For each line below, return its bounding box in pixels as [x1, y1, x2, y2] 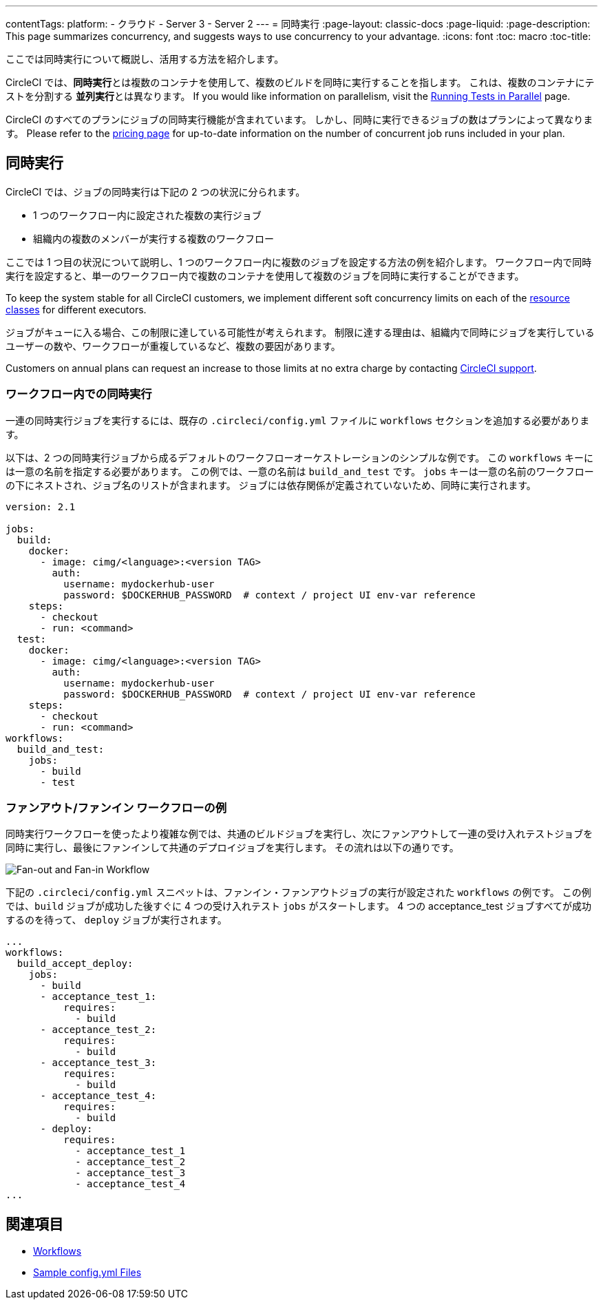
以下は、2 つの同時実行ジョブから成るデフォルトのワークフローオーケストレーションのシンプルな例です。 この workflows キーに [6, 451, 594, 463]
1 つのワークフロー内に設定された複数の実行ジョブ [33, 209, 262, 221]
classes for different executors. [6, 303, 147, 315]
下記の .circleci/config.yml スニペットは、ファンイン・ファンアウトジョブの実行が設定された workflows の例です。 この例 [6, 886, 591, 899]
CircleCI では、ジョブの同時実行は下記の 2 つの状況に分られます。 [6, 185, 306, 198]
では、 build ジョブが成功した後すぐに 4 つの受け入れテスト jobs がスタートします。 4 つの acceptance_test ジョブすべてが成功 [6, 900, 591, 912]
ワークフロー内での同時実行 [6, 387, 152, 401]
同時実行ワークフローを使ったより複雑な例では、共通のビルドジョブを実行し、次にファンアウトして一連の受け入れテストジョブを [6, 828, 593, 840]
